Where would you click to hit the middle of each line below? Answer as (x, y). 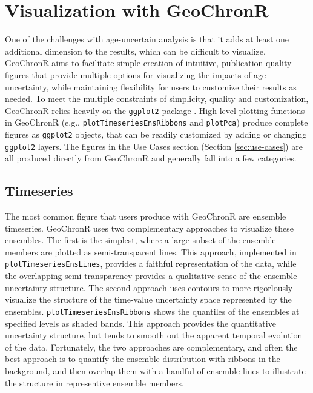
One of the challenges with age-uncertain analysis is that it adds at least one (147, 39)
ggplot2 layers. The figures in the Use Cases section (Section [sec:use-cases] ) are (154, 146)
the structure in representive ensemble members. (95, 382)
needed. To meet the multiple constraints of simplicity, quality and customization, (157, 99)
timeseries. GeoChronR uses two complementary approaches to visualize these (149, 228)
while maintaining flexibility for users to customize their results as (174, 86)
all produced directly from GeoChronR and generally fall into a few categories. (151, 158)
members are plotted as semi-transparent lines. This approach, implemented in (151, 251)
